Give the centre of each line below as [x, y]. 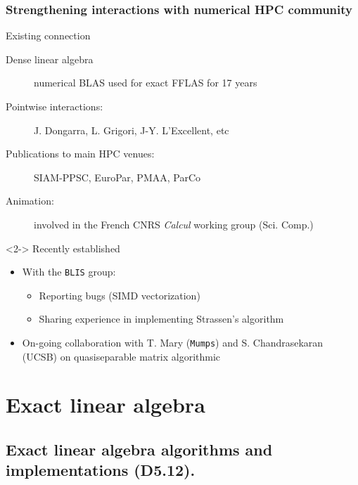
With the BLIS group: [69, 272]
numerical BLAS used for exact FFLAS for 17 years [146, 83]
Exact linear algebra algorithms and [139, 450]
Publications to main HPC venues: [80, 154]
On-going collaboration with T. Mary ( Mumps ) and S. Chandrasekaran [173, 342]
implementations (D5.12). [101, 470]
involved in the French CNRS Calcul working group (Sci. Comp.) [174, 224]
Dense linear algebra [50, 59]
